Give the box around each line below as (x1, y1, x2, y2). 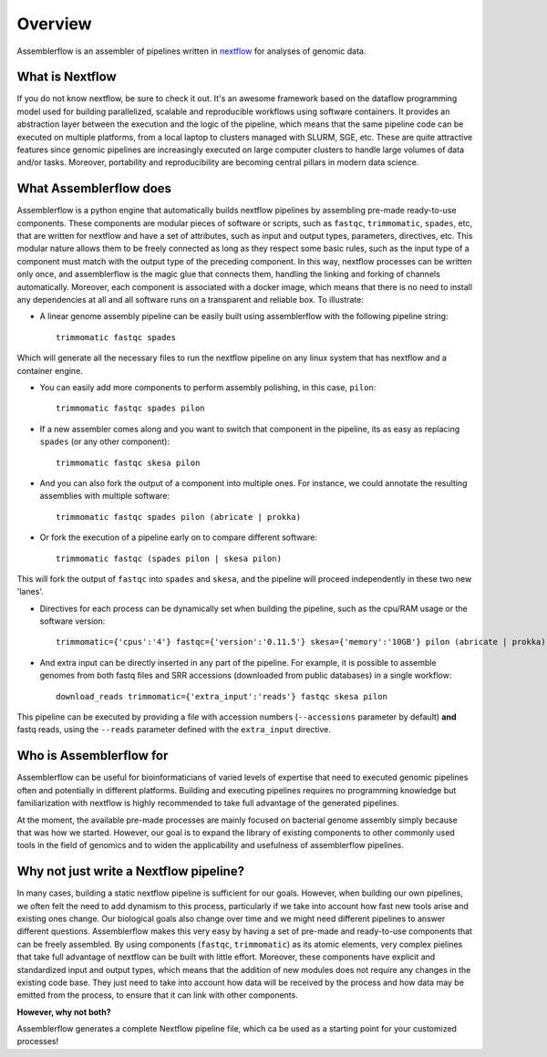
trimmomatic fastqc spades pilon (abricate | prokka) (56, 512, 301, 522)
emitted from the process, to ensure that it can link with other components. (16, 990, 298, 1000)
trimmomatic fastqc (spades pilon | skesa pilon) (56, 553, 283, 564)
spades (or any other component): (39, 436, 170, 447)
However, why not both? (16, 1006, 111, 1017)
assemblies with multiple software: (39, 491, 170, 502)
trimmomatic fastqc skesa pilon (56, 457, 201, 468)
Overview (16, 14, 92, 34)
